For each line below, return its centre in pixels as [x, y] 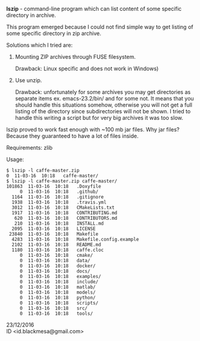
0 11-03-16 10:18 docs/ [55, 271]
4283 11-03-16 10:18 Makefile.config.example [75, 239]
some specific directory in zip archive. [54, 33]
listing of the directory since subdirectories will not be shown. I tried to [103, 111]
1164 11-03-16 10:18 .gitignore [58, 197]
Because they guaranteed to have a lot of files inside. [73, 136]
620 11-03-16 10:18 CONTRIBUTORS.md [66, 218]
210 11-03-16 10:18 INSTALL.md [59, 223]
